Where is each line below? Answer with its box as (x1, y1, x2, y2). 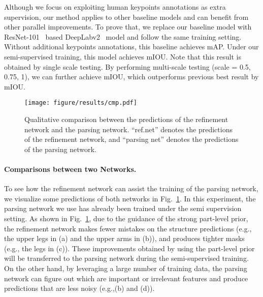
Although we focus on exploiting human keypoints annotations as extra (4, 2, 226, 12)
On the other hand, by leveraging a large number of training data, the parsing (4, 262, 247, 273)
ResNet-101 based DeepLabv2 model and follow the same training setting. (4, 31, 242, 42)
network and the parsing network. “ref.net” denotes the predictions (24, 124, 233, 134)
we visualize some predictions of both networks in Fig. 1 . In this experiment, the (4, 193, 256, 203)
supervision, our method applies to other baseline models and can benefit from (4, 11, 249, 22)
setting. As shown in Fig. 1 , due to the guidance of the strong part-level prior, (4, 213, 248, 223)
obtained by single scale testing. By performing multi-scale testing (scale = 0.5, (4, 61, 251, 72)
